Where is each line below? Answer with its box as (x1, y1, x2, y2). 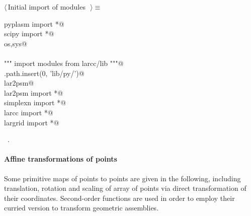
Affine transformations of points (4, 154, 117, 164)
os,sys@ (4, 38, 27, 48)
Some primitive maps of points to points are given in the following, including (4, 173, 241, 183)
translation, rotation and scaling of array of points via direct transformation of (4, 183, 246, 193)
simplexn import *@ (4, 97, 66, 108)
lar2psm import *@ (4, 87, 63, 98)
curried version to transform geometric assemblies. (4, 202, 159, 213)
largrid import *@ (4, 117, 59, 127)
